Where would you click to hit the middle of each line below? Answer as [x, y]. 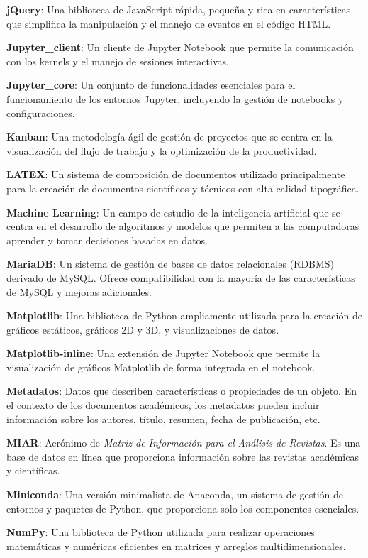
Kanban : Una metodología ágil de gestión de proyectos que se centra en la [169, 137]
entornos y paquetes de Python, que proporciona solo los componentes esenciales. [183, 508]
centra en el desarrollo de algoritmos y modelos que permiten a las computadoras [183, 226]
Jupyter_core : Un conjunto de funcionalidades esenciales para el [151, 85]
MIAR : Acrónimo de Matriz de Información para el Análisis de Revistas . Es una [184, 443]
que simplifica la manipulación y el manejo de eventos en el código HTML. [169, 23]
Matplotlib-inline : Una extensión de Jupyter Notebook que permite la [163, 353]
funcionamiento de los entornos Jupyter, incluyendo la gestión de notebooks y [175, 98]
